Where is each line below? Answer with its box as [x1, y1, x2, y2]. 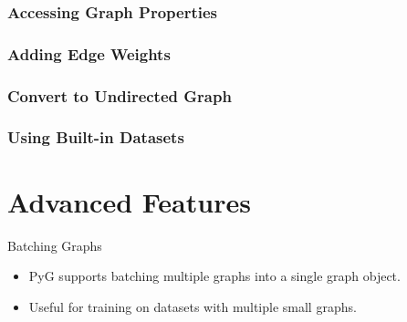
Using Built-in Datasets [7, 126, 184, 149]
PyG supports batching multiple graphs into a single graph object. [28, 266, 401, 286]
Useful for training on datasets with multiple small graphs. [28, 296, 357, 316]
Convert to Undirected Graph [7, 84, 232, 107]
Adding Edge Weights [7, 42, 171, 65]
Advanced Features [7, 182, 251, 220]
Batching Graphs [7, 235, 102, 254]
